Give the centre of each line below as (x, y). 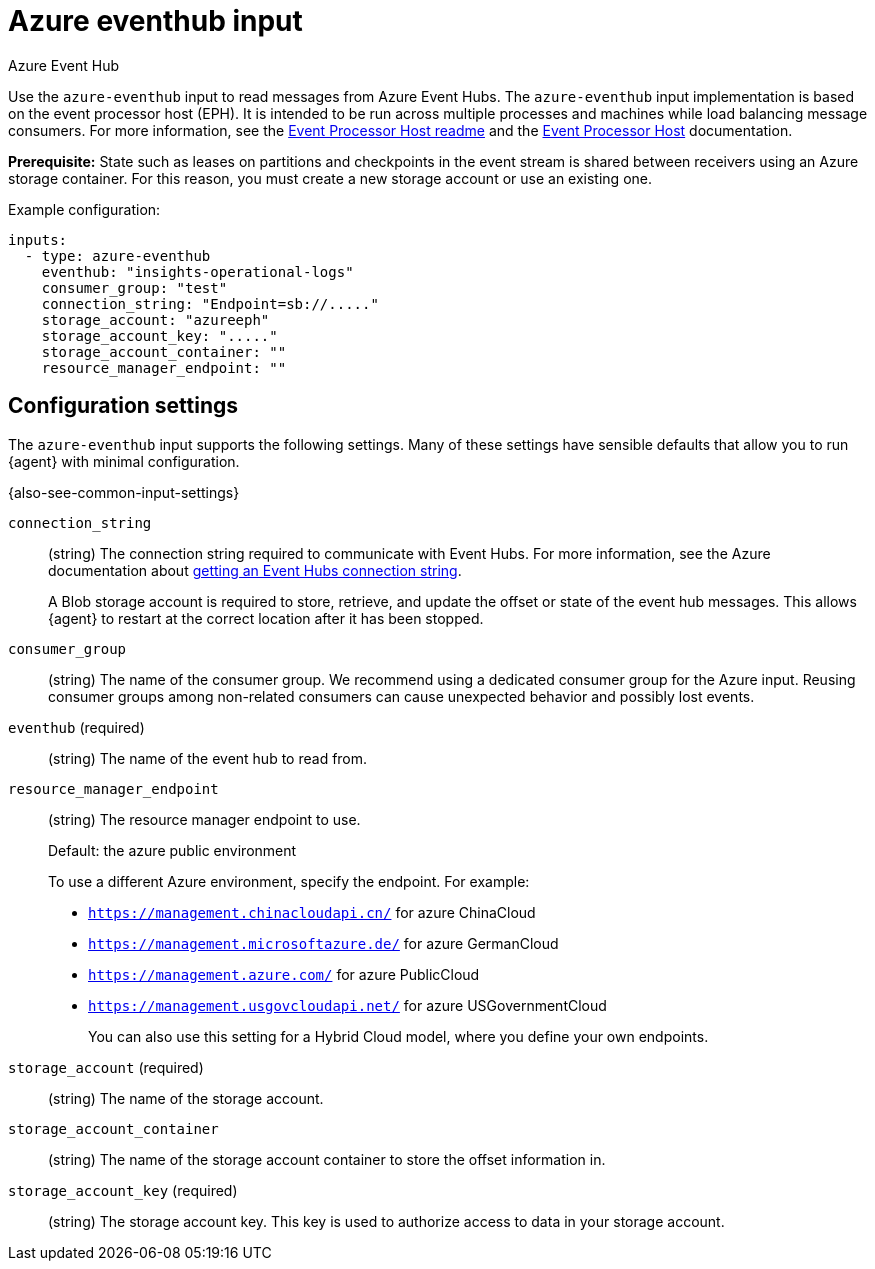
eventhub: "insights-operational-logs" (197, 271)
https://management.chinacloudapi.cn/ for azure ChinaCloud (312, 912)
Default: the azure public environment (172, 850)
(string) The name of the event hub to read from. (208, 758)
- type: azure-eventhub (117, 255)
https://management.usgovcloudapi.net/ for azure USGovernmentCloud (347, 1005)
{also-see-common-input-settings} (124, 492)
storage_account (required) (106, 1067)
